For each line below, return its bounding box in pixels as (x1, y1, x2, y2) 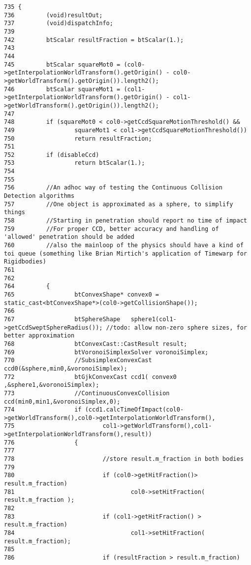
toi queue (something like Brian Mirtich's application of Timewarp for (4, 250, 247, 257)
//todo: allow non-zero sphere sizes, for (106, 324, 247, 331)
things (4, 209, 25, 216)
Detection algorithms (4, 192, 75, 200)
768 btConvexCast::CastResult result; (4, 340, 188, 347)
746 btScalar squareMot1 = (4, 85, 121, 93)
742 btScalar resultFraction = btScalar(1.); (4, 36, 184, 43)
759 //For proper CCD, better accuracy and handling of (4, 225, 219, 232)
